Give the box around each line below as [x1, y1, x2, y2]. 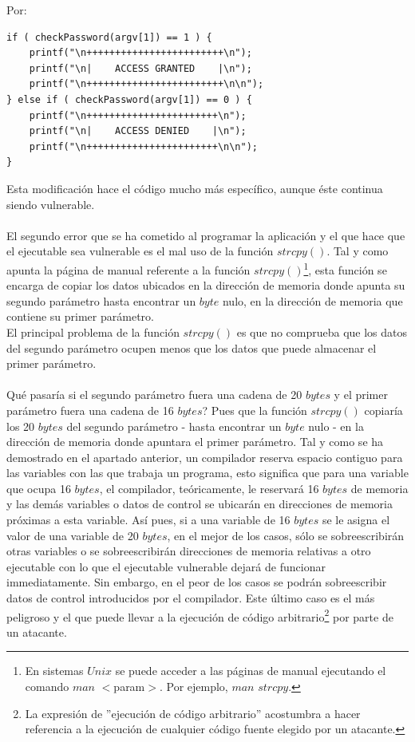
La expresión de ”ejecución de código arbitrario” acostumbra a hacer [25, 705, 361, 721]
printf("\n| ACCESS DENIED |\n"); [29, 125, 247, 137]
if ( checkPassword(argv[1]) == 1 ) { [6, 31, 212, 43]
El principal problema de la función [6, 323, 180, 340]
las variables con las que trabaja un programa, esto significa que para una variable [6, 464, 409, 481]
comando [25, 678, 69, 695]
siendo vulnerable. [6, 195, 95, 212]
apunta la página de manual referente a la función [6, 261, 251, 278]
